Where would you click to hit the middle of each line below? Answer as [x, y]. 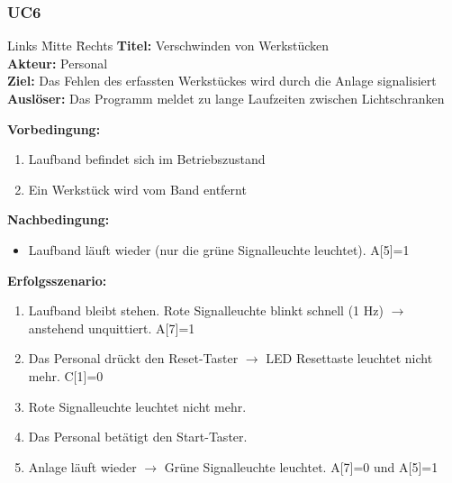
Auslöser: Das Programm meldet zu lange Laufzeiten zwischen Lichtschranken [226, 98]
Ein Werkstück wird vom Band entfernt [137, 189]
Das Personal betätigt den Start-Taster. [138, 437]
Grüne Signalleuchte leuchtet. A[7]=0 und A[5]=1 [301, 466]
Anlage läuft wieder [82, 466]
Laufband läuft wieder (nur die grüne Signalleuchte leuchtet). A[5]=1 [219, 249]
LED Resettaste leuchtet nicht [349, 358]
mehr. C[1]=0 [66, 375]
